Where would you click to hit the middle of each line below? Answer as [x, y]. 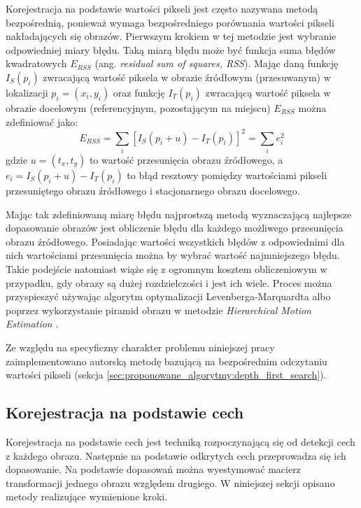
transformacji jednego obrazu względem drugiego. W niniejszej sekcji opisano [170, 482]
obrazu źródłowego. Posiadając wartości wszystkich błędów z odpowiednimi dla [175, 241]
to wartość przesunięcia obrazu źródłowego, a [186, 159]
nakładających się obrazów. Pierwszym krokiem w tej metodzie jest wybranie [171, 36]
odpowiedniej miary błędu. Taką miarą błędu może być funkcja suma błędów [171, 49]
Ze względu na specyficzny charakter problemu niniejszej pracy [140, 347]
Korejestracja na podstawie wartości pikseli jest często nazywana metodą [162, 8]
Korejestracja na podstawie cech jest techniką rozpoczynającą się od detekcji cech [180, 441]
